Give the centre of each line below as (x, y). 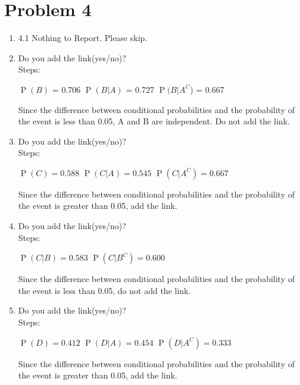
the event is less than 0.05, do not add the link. (104, 290)
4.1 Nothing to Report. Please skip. (83, 38)
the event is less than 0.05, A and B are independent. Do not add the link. (154, 121)
